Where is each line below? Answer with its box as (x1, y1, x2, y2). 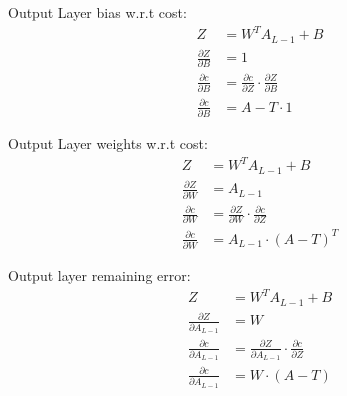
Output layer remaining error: (8, 265, 191, 286)
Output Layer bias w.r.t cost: (8, 2, 187, 22)
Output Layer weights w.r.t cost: (8, 133, 208, 154)
